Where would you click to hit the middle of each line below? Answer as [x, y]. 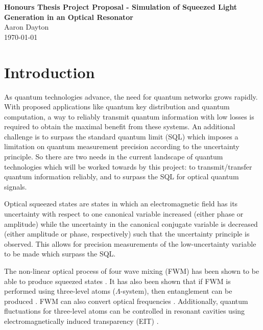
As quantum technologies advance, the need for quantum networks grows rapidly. [131, 96]
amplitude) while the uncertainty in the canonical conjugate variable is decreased [131, 223]
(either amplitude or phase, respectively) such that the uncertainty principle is [127, 234]
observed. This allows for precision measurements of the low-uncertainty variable [130, 243]
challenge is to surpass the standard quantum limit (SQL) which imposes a [121, 136]
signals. [16, 186]
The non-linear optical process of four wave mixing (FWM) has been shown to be [132, 271]
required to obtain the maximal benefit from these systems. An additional [120, 126]
